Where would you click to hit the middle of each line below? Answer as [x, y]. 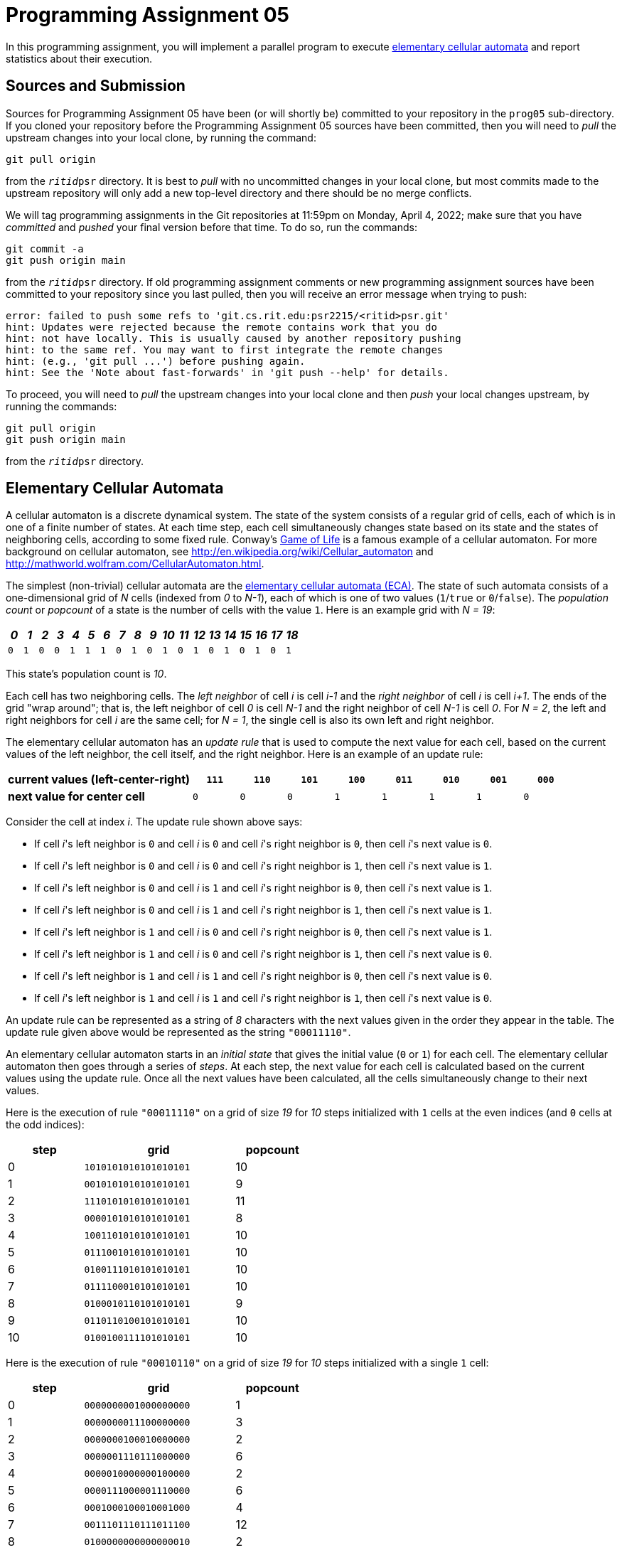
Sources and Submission [96, 86]
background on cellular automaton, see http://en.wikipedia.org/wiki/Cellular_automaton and [220, 552]
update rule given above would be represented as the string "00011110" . [178, 1032]
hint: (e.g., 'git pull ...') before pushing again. [156, 361]
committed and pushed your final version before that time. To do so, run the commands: [211, 227]
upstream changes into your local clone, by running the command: [161, 137]
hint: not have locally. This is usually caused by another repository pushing [234, 338]
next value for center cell [76, 797]
